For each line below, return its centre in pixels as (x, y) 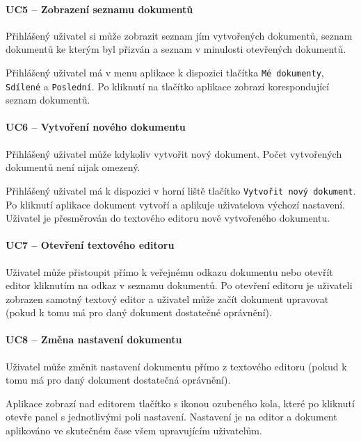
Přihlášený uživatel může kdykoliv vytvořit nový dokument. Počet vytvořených (174, 153)
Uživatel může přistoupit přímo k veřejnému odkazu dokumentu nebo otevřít (169, 271)
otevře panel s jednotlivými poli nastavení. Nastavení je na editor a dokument (171, 417)
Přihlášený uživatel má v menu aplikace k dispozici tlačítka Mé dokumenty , (165, 72)
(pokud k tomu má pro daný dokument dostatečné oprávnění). (139, 312)
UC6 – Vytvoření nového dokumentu (96, 127)
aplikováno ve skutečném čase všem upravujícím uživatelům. (134, 431)
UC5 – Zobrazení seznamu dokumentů (99, 9)
